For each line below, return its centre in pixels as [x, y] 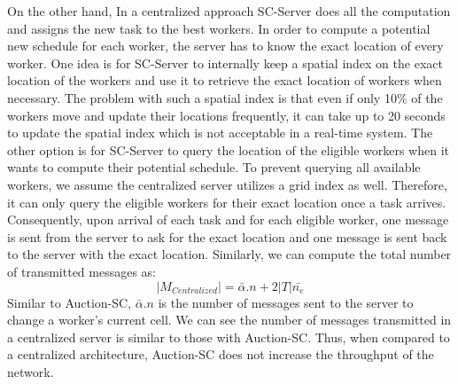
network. [31, 371]
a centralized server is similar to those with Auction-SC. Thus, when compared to [229, 337]
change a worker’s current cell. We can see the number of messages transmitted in [229, 320]
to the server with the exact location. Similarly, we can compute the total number [229, 254]
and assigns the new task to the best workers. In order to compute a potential [219, 28]
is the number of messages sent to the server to [286, 302]
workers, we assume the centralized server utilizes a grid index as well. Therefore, [227, 184]
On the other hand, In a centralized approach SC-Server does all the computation [229, 11]
